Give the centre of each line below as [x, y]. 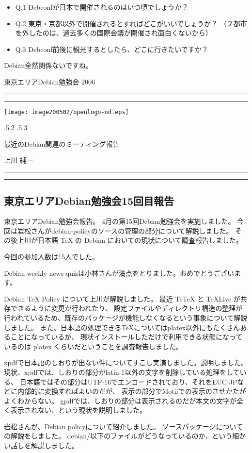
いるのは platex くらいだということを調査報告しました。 [94, 346]
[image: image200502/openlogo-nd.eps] [66, 112]
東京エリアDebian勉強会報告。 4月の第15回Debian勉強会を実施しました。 [119, 221]
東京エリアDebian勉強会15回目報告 [89, 201]
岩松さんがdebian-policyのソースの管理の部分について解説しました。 [125, 230]
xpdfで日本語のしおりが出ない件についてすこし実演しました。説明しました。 [126, 362]
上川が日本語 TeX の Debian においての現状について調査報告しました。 [130, 240]
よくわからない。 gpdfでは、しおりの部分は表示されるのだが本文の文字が [120, 400]
